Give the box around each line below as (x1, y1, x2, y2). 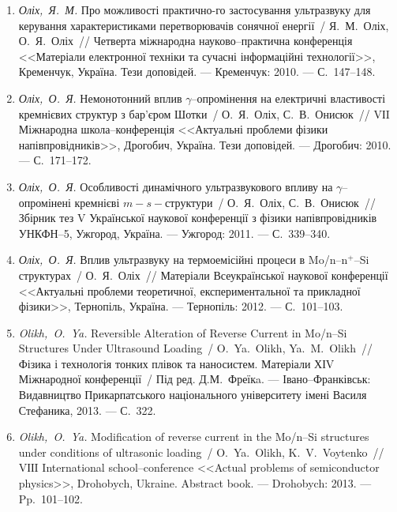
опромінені (18, 194, 71, 210)
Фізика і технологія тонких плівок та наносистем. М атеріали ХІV (18, 355, 335, 371)
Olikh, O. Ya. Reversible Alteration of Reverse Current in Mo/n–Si (18, 324, 347, 341)
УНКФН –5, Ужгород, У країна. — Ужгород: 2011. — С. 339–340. (18, 224, 331, 241)
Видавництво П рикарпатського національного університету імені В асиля (18, 386, 367, 403)
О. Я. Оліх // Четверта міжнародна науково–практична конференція (18, 32, 353, 49)
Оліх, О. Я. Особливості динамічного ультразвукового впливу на (18, 178, 333, 194)
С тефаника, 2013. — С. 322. (18, 401, 156, 418)
